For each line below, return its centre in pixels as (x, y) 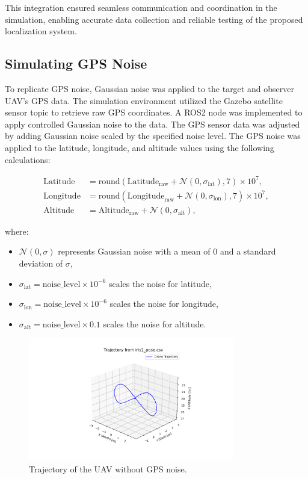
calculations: (28, 159)
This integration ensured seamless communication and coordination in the (141, 7)
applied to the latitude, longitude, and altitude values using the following (140, 147)
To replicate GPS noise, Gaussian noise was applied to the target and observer (149, 88)
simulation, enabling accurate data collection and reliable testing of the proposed (154, 19)
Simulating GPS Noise (76, 63)
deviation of (41, 263)
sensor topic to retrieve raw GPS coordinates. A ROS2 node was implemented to (154, 112)
